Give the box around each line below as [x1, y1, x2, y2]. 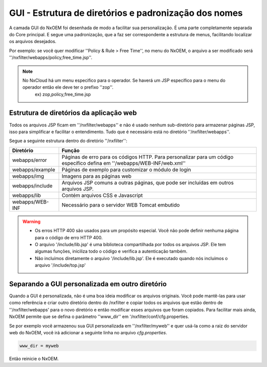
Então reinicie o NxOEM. [9, 356, 59, 362]
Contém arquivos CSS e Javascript [61, 192, 143, 199]
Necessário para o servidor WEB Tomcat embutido [61, 201, 180, 208]
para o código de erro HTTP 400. [35, 234, 103, 240]
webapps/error [12, 157, 47, 163]
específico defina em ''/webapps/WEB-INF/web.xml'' [61, 159, 186, 166]
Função [61, 147, 80, 154]
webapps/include [12, 182, 53, 189]
